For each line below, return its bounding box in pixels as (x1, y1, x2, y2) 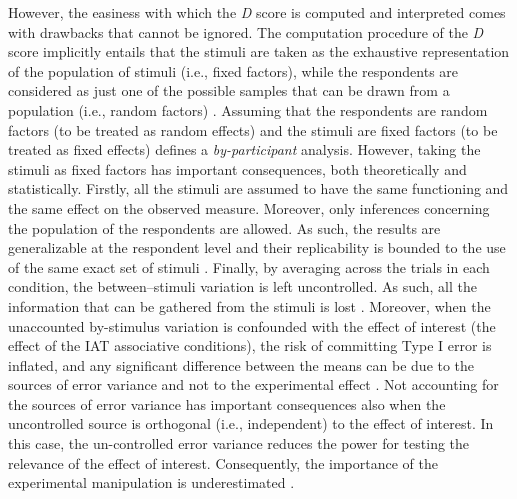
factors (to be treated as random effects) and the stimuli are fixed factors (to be (8, 119, 498, 140)
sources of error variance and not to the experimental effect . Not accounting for (8, 374, 499, 395)
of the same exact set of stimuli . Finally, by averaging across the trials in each (8, 256, 490, 277)
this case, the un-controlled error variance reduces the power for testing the (8, 433, 470, 454)
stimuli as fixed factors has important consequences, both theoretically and (8, 158, 467, 179)
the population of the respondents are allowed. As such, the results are (8, 217, 441, 238)
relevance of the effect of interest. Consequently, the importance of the (8, 452, 438, 473)
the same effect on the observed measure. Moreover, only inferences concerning (8, 197, 490, 218)
